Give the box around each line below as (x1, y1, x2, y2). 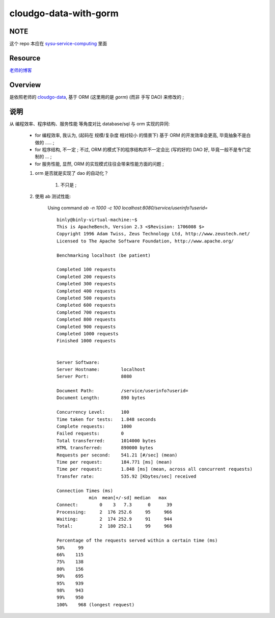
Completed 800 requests (57, 316, 116, 323)
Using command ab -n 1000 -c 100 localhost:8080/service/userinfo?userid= (47, 205, 208, 211)
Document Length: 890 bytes (57, 395, 146, 401)
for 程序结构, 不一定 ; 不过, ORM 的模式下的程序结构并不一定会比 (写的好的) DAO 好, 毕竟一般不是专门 (35, 146, 247, 152)
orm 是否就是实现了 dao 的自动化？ (35, 170, 109, 176)
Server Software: (57, 359, 100, 365)
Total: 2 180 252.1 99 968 (57, 523, 173, 529)
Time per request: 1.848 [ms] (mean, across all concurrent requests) (57, 466, 253, 472)
